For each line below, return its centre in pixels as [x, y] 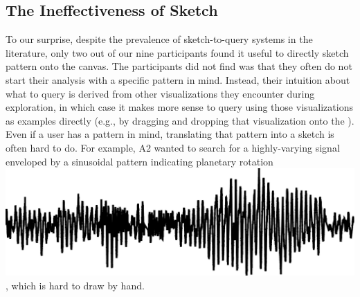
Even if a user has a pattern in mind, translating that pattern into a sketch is [170, 134]
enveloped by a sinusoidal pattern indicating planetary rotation [139, 161]
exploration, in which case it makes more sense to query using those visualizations [179, 107]
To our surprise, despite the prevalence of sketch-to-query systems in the [159, 39]
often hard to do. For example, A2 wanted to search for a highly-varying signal [173, 147]
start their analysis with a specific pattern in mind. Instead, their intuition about [178, 79]
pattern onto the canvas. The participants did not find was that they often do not [179, 66]
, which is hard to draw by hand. [75, 285]
